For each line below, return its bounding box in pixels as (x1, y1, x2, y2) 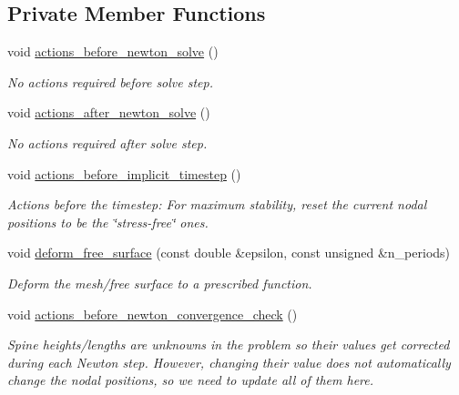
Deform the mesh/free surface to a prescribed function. (7, 273, 312, 292)
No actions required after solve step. (7, 133, 208, 152)
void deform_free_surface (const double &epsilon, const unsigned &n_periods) (7, 243, 451, 262)
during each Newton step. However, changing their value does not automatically (7, 352, 451, 371)
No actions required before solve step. (7, 72, 214, 91)
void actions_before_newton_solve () (7, 42, 219, 61)
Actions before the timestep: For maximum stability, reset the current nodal (7, 195, 427, 214)
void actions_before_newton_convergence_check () (7, 304, 298, 323)
